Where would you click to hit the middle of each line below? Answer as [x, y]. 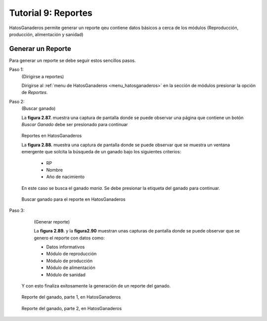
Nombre [54, 170]
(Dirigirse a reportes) [43, 76]
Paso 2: [17, 101]
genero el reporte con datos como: [69, 238]
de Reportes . [35, 92]
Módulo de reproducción [71, 254]
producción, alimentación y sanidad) [46, 34]
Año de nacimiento [66, 177]
